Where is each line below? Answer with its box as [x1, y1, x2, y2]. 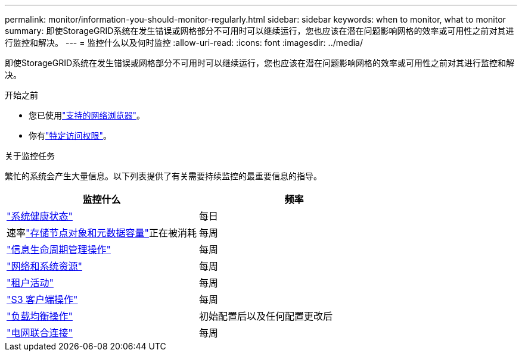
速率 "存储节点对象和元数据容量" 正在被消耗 [7, 227, 197, 239]
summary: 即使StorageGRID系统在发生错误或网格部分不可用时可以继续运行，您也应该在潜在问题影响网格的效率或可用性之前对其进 [5, 26, 514, 36]
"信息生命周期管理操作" [7, 243, 111, 255]
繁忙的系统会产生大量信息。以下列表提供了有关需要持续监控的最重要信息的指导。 [5, 171, 322, 181]
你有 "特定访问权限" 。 [29, 130, 112, 140]
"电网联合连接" [7, 327, 73, 339]
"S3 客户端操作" [7, 293, 78, 305]
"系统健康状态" [7, 210, 73, 222]
